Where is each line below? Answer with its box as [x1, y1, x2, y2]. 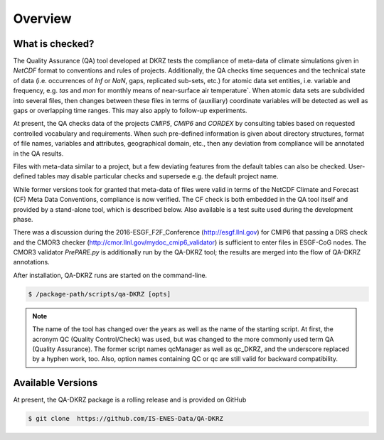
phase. [13, 215, 33, 223]
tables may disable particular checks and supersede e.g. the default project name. [37, 172, 279, 181]
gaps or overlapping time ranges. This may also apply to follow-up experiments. [13, 107, 247, 115]
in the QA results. [13, 149, 64, 158]
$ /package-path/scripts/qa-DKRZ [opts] [28, 290, 171, 298]
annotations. [13, 258, 50, 267]
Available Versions [13, 377, 98, 389]
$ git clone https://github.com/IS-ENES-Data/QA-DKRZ [28, 414, 223, 423]
